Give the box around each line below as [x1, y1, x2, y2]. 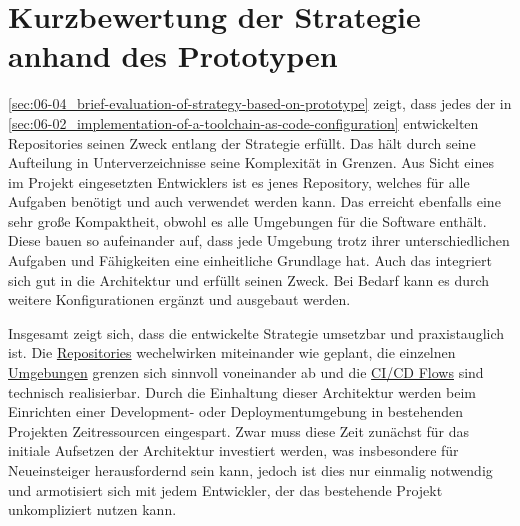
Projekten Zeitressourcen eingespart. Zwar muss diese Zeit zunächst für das [8, 420, 470, 441]
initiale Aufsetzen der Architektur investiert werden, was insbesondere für [8, 440, 459, 461]
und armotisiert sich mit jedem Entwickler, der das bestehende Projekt [8, 479, 443, 500]
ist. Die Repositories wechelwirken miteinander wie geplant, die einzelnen [8, 342, 456, 363]
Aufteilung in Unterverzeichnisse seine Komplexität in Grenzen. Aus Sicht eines [8, 152, 494, 173]
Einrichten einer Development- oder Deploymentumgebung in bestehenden [8, 401, 464, 422]
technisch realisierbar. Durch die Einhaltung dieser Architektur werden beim [8, 381, 477, 402]
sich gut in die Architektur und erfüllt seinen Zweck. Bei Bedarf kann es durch [8, 269, 490, 290]
